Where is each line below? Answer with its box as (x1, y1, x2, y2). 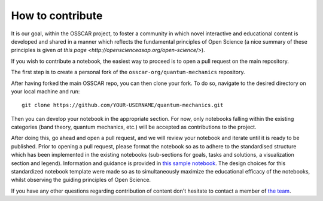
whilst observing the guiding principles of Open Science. (11, 176, 151, 184)
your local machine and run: (11, 87, 80, 95)
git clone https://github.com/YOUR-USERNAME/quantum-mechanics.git (22, 102, 224, 109)
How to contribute (11, 9, 103, 22)
